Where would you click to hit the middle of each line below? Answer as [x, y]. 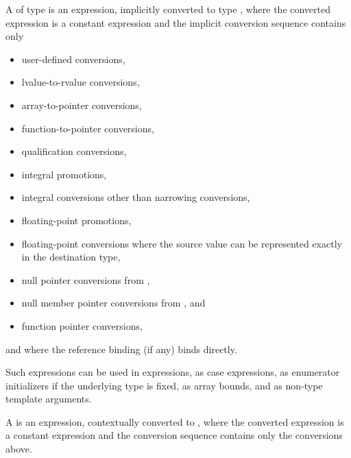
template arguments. [49, 399]
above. [19, 449]
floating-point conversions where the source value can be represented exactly [182, 243]
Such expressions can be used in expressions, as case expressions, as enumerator [173, 372]
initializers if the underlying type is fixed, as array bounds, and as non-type [164, 385]
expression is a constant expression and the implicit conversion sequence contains [176, 22]
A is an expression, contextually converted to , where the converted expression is [175, 421]
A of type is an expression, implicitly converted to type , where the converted [168, 9]
